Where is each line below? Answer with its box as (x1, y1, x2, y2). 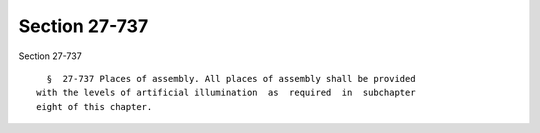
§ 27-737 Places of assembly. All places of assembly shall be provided (46, 73, 416, 84)
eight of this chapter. (36, 101, 153, 112)
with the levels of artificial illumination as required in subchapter (36, 87, 416, 99)
